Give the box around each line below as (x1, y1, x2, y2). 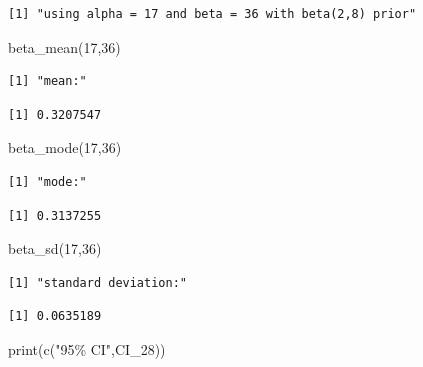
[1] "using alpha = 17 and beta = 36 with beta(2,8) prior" (8, 7, 417, 21)
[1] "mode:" (8, 174, 87, 189)
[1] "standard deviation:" (8, 275, 187, 290)
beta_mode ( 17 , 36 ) (8, 137, 122, 158)
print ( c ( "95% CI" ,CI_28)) (8, 338, 166, 359)
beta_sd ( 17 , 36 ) (8, 238, 102, 259)
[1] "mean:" (8, 74, 87, 89)
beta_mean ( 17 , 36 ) (8, 36, 121, 57)
